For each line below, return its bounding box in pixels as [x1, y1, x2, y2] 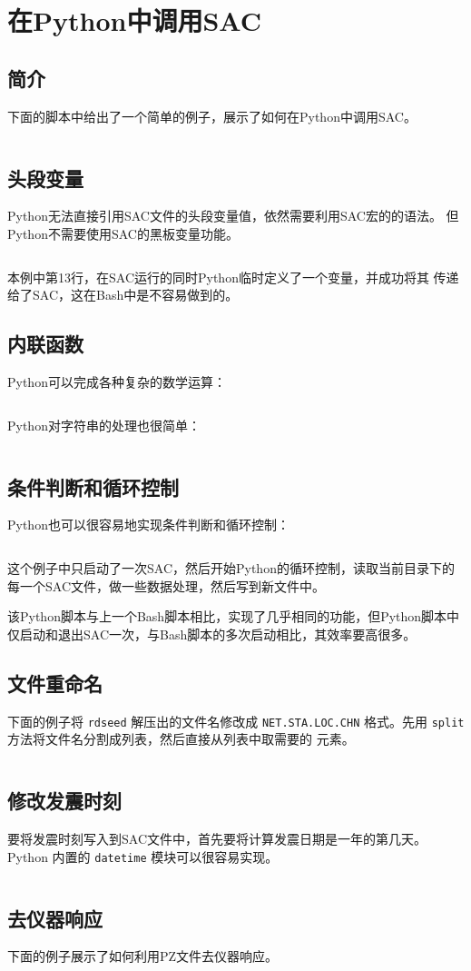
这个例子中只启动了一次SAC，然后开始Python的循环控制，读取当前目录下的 [7, 558, 455, 577]
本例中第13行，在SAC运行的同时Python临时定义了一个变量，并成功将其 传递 [7, 267, 459, 286]
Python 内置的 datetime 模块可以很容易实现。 [7, 847, 279, 866]
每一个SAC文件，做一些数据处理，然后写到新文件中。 [7, 576, 325, 595]
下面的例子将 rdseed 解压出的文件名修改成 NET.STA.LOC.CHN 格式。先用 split [7, 711, 465, 730]
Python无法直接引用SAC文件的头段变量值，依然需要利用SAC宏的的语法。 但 [7, 206, 459, 225]
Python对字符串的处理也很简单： [7, 415, 201, 434]
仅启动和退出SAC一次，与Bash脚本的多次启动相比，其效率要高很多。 [7, 624, 417, 643]
